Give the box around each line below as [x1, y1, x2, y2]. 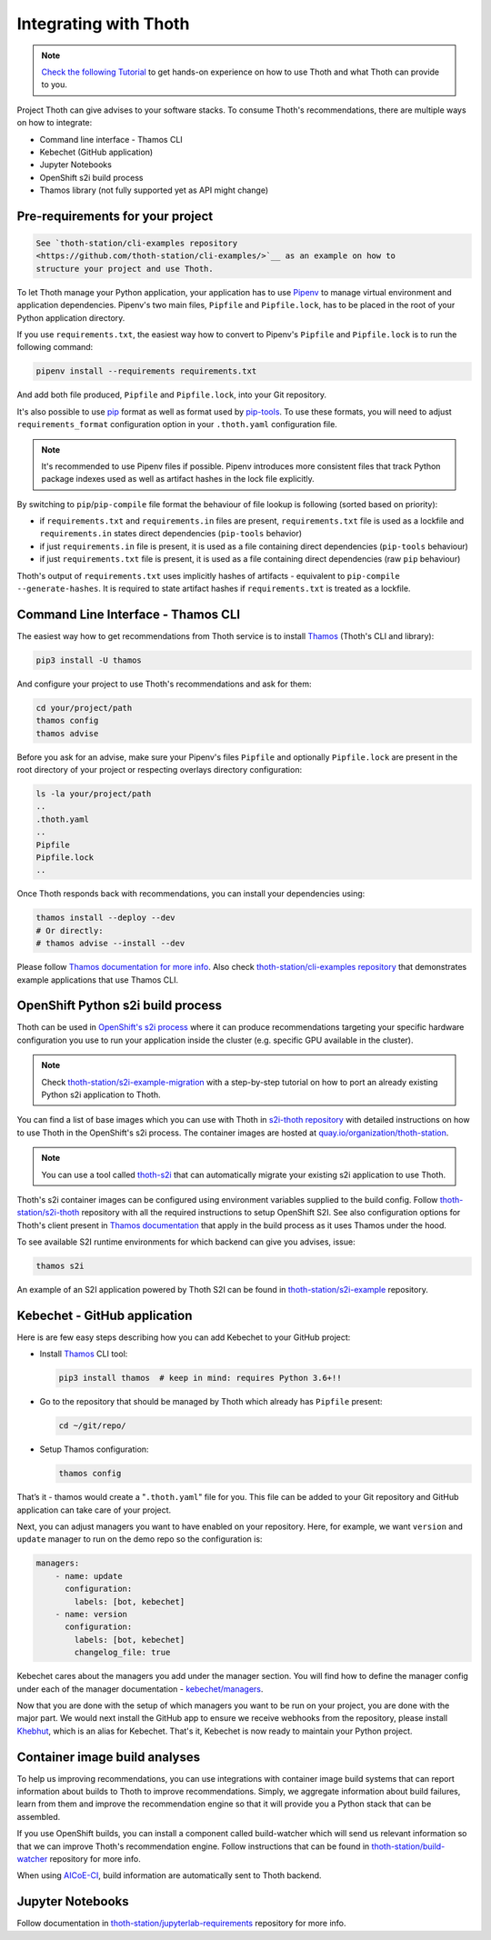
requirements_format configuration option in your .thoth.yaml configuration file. [16, 419, 338, 430]
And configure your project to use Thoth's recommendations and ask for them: [16, 678, 313, 689]
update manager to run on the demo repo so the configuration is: [16, 1534, 263, 1545]
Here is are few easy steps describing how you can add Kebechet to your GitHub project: [16, 1332, 351, 1343]
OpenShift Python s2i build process [16, 998, 223, 1014]
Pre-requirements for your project [16, 208, 214, 224]
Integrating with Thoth [16, 14, 190, 34]
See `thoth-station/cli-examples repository [35, 238, 238, 249]
